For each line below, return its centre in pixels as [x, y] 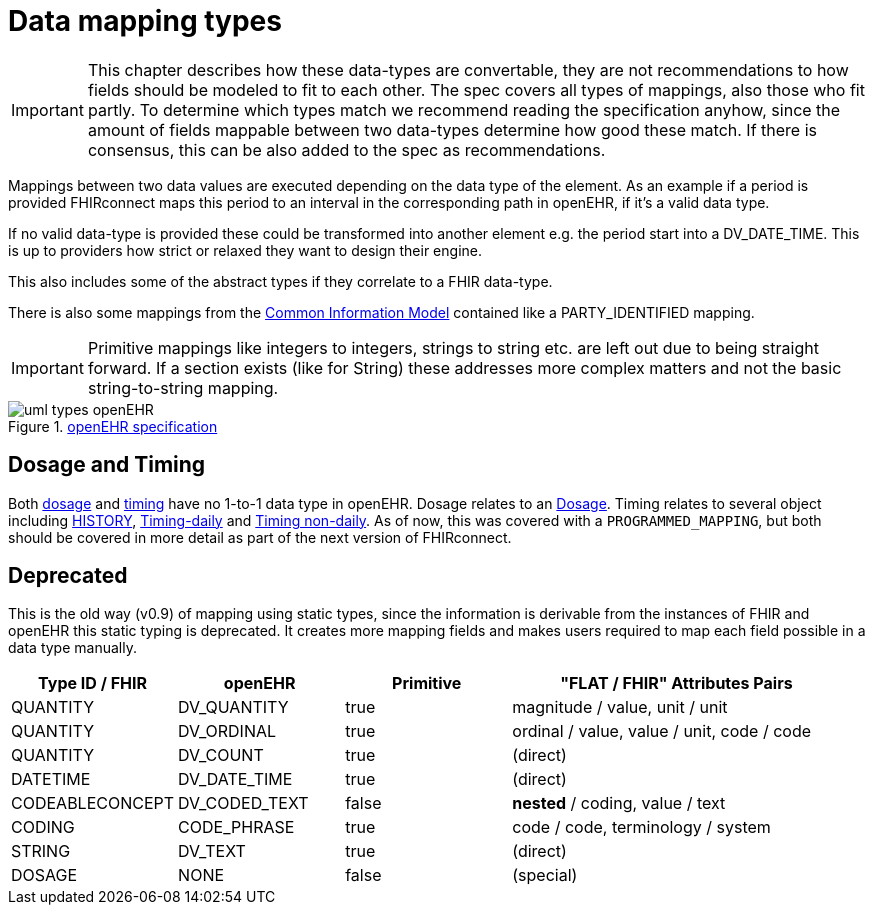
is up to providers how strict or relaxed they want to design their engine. [245, 250]
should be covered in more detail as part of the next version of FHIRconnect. [260, 537]
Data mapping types [145, 21]
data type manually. [72, 648]
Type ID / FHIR [92, 683]
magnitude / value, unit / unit [620, 707]
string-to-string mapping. [183, 387]
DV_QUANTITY [233, 707]
